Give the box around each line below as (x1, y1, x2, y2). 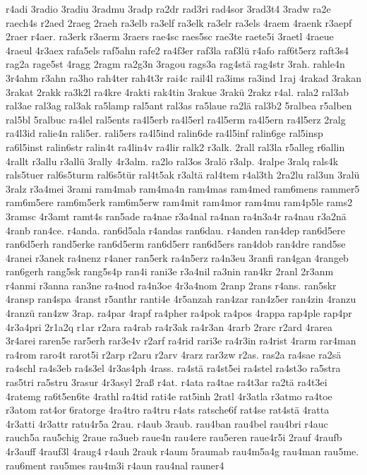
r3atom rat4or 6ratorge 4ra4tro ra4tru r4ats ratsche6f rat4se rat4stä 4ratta (6, 402, 330, 417)
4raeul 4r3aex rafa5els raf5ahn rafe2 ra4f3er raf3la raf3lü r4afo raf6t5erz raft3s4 (6, 42, 349, 57)
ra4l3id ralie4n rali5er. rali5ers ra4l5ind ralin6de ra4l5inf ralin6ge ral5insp (6, 126, 323, 140)
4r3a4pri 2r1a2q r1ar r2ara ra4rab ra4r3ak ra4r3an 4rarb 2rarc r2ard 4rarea (6, 319, 332, 334)
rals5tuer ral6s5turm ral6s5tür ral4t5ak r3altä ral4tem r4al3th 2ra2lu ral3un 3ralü (6, 167, 360, 182)
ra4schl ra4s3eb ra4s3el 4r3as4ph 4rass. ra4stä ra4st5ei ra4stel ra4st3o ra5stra (6, 361, 341, 375)
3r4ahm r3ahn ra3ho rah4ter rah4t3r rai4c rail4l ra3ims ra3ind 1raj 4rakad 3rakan (6, 70, 361, 85)
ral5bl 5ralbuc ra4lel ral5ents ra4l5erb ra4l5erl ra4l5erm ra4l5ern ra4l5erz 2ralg (6, 112, 346, 126)
